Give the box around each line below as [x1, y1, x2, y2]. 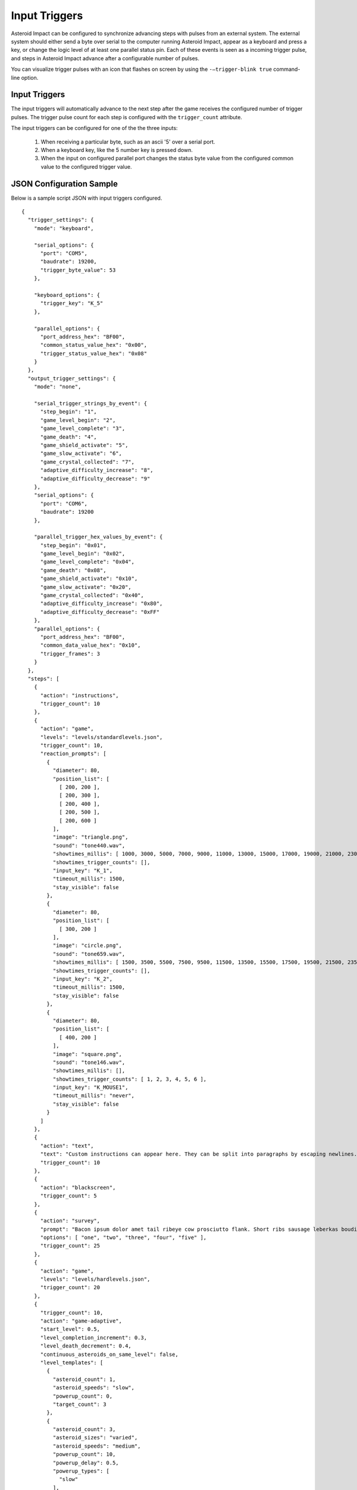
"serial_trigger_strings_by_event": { [33, 400, 148, 407]
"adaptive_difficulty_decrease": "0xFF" [40, 609, 160, 615]
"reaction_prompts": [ [40, 750, 107, 757]
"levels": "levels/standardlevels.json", [40, 734, 163, 740]
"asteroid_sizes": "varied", [52, 1434, 138, 1441]
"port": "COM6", [40, 500, 88, 507]
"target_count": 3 [52, 1401, 107, 1408]
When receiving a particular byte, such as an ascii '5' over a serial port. [40, 138, 215, 145]
